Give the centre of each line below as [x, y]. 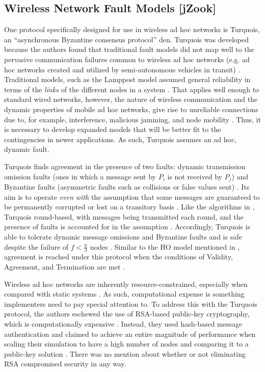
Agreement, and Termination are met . [64, 266]
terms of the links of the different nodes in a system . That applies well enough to [132, 89]
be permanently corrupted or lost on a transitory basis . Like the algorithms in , [129, 207]
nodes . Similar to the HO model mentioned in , [165, 246]
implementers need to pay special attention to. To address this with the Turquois [131, 303]
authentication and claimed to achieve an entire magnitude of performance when [130, 334]
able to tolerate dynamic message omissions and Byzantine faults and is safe [123, 236]
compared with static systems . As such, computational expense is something [124, 294]
